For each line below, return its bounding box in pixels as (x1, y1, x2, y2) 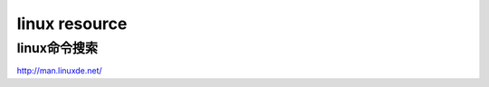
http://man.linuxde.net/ (16, 65, 103, 76)
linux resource (16, 14, 128, 34)
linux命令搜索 (16, 40, 99, 56)
